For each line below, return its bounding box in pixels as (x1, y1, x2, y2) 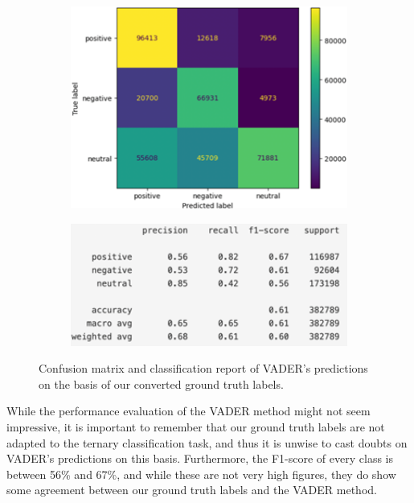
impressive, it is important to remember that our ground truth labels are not (6, 418, 385, 435)
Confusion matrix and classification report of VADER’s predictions (39, 360, 368, 377)
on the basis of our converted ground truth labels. (39, 375, 284, 392)
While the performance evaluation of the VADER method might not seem (6, 402, 371, 419)
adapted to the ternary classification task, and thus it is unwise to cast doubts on (6, 434, 408, 451)
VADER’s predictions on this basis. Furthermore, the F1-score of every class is (6, 450, 393, 467)
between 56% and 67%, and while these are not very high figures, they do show (6, 465, 396, 482)
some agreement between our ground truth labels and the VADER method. (6, 481, 377, 498)
